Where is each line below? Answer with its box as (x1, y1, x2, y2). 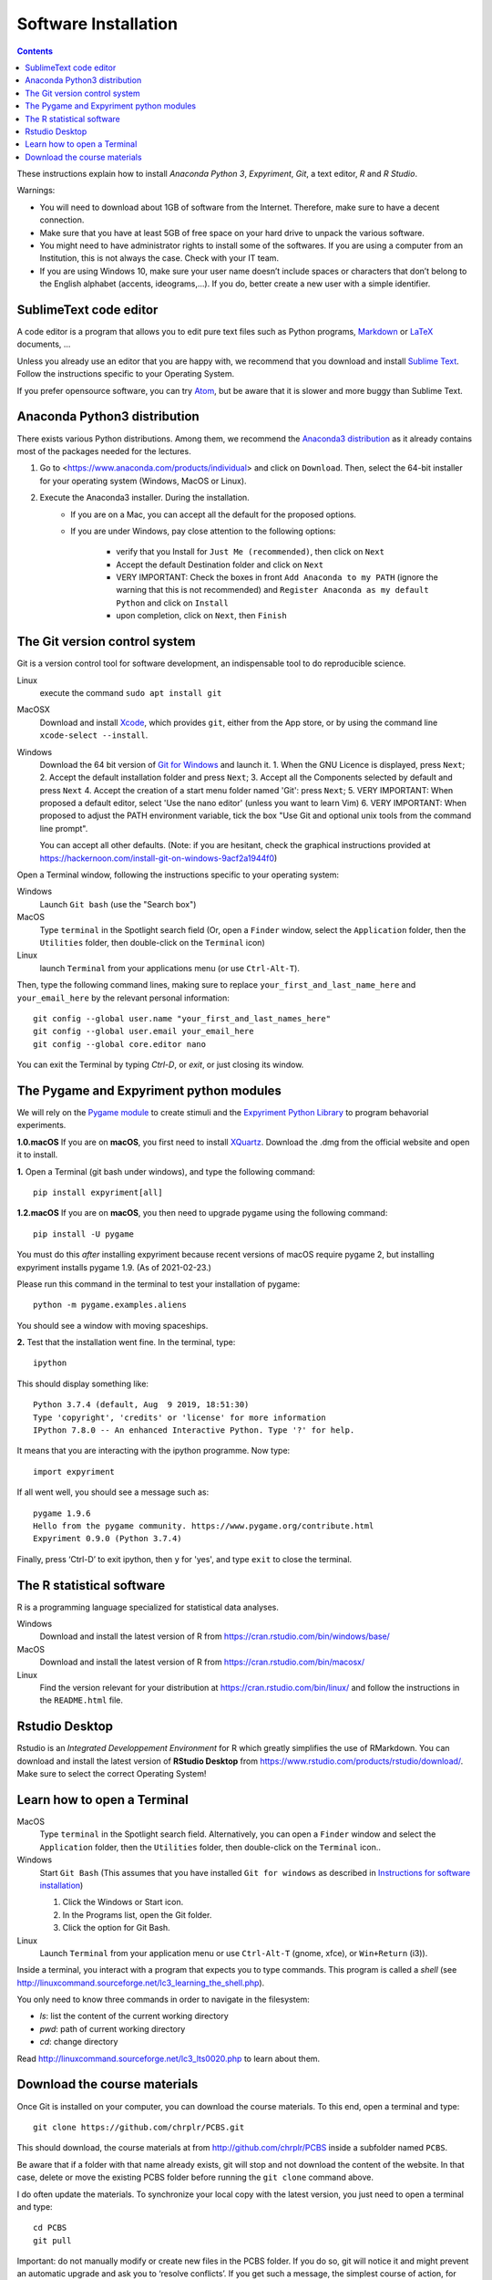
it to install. (16, 1149, 58, 1160)
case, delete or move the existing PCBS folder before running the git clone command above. (16, 2171, 374, 2183)
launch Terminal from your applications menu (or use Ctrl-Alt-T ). (39, 962, 301, 973)
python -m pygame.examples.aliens (33, 1300, 187, 1311)
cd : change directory (39, 2036, 118, 2047)
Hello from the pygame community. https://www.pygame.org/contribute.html (33, 1520, 374, 1531)
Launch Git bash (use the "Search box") (39, 898, 197, 909)
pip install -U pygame (33, 1228, 135, 1239)
